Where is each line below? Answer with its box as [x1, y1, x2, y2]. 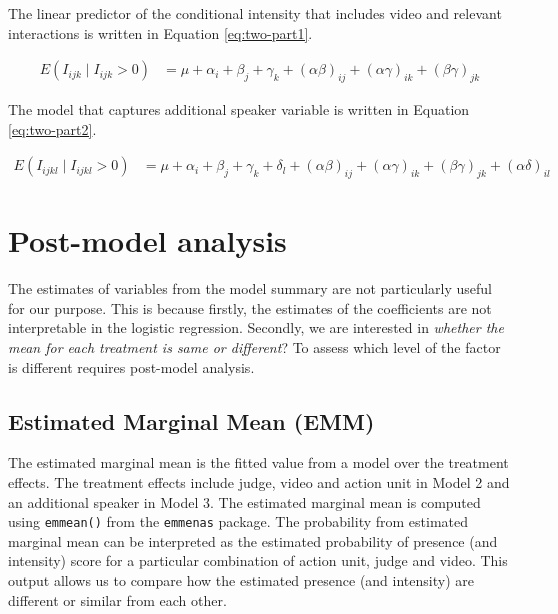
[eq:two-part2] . [8, 118, 97, 139]
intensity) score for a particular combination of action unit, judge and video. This [8, 550, 508, 571]
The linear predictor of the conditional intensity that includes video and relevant [8, 3, 502, 23]
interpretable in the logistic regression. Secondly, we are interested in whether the [8, 317, 504, 338]
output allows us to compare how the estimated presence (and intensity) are [8, 569, 474, 590]
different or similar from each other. [8, 589, 227, 610]
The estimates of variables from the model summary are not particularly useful [8, 278, 492, 299]
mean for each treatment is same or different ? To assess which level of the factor [8, 336, 501, 357]
